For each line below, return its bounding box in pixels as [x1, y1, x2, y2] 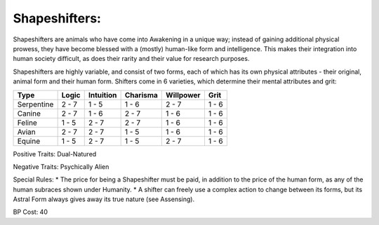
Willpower [166, 90, 201, 100]
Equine [17, 136, 41, 146]
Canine [17, 109, 41, 118]
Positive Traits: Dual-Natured [13, 149, 97, 158]
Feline [17, 118, 38, 128]
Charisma [124, 90, 158, 100]
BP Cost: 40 [13, 207, 48, 217]
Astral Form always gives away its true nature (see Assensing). [13, 195, 195, 203]
